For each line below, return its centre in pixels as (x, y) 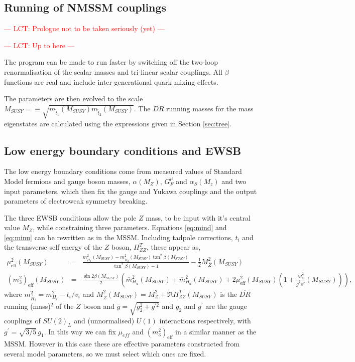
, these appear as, (173, 247)
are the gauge (226, 306)
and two (234, 181)
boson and (99, 306)
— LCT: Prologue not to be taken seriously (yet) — (84, 28)
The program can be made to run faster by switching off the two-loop (111, 62)
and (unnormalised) (104, 320)
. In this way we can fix (80, 331)
